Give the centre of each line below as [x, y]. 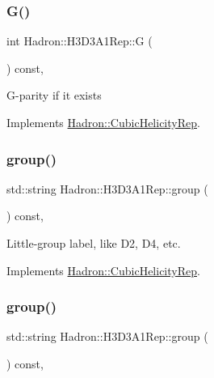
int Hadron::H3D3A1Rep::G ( [80, 41]
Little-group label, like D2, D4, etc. [94, 243]
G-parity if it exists [54, 95]
